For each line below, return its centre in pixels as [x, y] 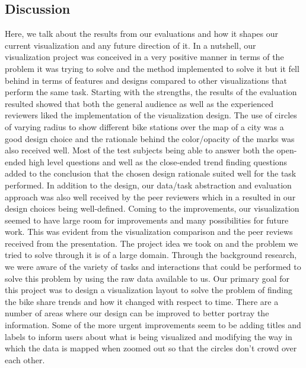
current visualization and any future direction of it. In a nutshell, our [130, 45]
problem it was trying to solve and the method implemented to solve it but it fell [152, 68]
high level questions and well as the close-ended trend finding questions [158, 161]
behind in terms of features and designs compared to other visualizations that [146, 80]
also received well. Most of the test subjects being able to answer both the [139, 150]
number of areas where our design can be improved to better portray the [137, 313]
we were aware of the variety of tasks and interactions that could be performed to [153, 267]
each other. [25, 359]
